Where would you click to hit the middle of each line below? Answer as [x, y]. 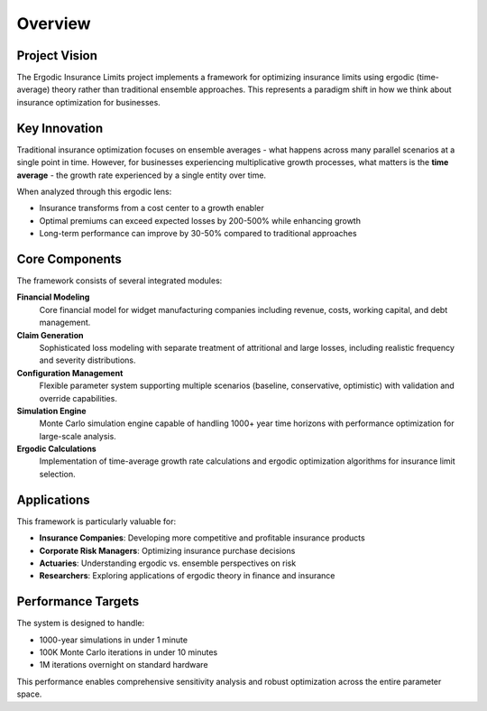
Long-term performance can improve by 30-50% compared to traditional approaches [198, 234]
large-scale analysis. [78, 436]
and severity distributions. [87, 360]
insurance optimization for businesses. [89, 102]
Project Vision [57, 55]
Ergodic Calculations [56, 449]
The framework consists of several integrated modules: [119, 281]
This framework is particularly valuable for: [96, 521]
